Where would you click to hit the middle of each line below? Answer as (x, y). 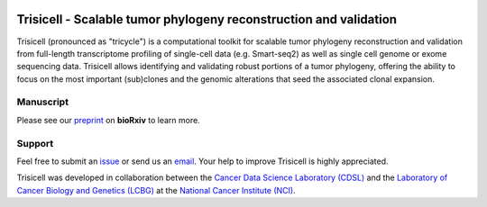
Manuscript (43, 102)
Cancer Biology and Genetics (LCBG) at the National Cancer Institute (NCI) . (156, 190)
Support (35, 143)
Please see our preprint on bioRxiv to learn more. (108, 120)
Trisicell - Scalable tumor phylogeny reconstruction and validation (207, 19)
